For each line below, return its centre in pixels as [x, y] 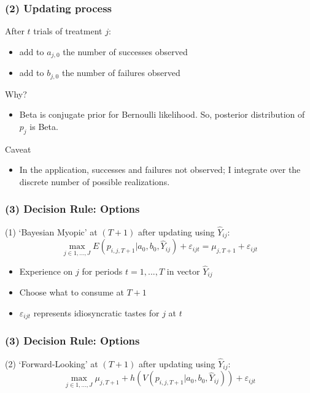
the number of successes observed [125, 51]
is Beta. [44, 126]
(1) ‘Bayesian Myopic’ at [51, 231]
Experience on [46, 271]
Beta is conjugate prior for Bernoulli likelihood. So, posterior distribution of [162, 114]
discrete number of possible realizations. [95, 181]
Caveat [18, 149]
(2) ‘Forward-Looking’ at [52, 363]
